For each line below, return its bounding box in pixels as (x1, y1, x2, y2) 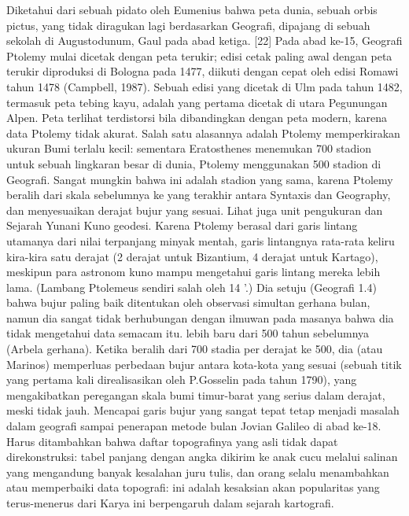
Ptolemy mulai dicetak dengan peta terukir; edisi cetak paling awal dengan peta (6, 47, 392, 64)
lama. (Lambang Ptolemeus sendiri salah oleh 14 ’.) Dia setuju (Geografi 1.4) (6, 278, 377, 295)
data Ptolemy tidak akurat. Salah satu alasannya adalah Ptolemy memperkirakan (6, 124, 400, 141)
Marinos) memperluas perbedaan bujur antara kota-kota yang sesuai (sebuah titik (6, 356, 402, 372)
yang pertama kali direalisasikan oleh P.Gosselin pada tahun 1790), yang (6, 371, 357, 388)
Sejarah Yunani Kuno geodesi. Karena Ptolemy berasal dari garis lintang (6, 217, 358, 234)
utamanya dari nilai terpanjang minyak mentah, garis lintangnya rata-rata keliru (6, 232, 395, 249)
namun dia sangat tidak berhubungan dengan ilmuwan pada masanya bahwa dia (6, 309, 394, 326)
